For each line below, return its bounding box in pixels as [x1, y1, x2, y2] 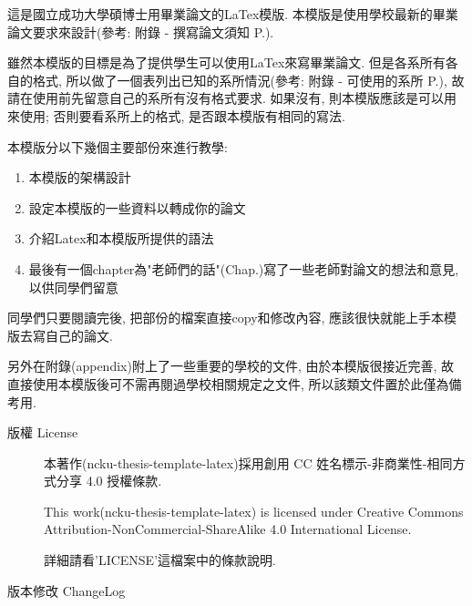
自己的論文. [45, 325, 113, 344]
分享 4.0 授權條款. [56, 471, 162, 490]
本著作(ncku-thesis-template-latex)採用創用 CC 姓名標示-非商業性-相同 [44, 453, 453, 472]
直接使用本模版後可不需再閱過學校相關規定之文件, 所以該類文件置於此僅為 [7, 374, 449, 393]
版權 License [7, 423, 78, 442]
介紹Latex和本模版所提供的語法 [28, 229, 214, 248]
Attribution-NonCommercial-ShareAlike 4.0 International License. [44, 519, 412, 539]
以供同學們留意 [28, 277, 118, 296]
